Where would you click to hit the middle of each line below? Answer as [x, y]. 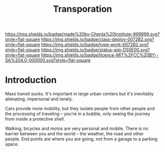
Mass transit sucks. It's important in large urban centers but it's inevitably [79, 94]
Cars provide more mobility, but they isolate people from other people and [80, 109]
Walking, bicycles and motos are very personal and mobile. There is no [77, 128]
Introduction [31, 80]
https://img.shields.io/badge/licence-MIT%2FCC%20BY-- [100, 55]
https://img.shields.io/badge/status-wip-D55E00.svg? [96, 50]
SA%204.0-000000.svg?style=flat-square [48, 61]
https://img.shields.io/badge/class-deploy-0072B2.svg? [97, 39]
